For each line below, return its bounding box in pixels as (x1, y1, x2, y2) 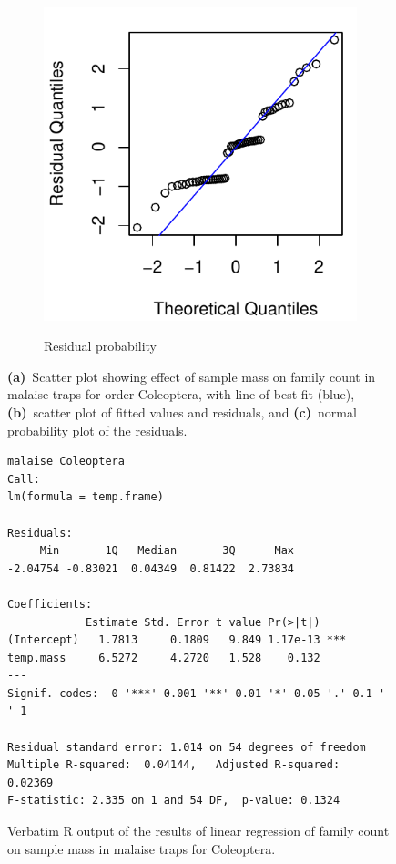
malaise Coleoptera (7, 455, 125, 468)
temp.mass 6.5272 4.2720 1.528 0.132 (7, 651, 320, 664)
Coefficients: (7, 597, 93, 611)
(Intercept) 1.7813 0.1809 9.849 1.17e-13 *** (7, 633, 347, 647)
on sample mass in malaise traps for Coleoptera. (7, 838, 276, 858)
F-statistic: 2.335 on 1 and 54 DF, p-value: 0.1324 (7, 794, 340, 807)
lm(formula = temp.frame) (7, 490, 164, 504)
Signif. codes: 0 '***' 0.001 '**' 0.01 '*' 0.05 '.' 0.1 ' (7, 686, 386, 700)
